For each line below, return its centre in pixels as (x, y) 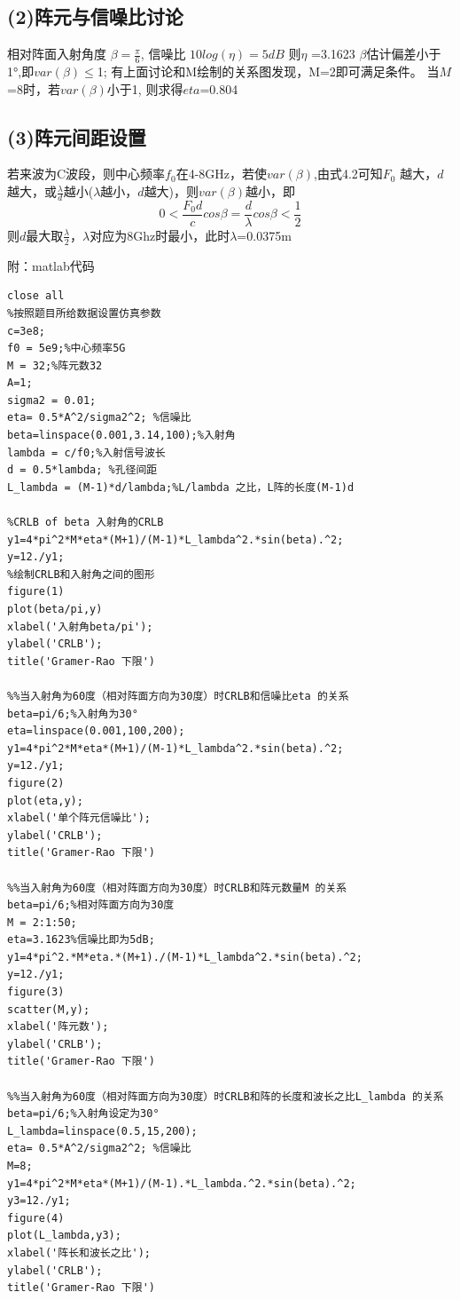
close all (36, 296)
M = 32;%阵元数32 (55, 365)
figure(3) (36, 992)
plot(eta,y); (45, 801)
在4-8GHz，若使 (222, 174)
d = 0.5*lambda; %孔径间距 (82, 470)
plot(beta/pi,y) (55, 610)
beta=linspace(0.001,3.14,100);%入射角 (121, 436)
